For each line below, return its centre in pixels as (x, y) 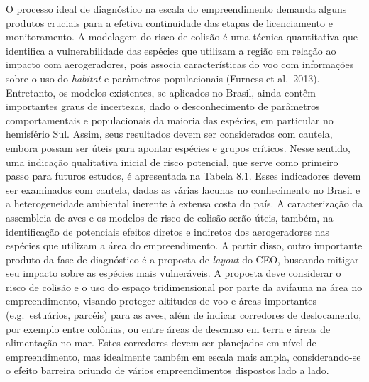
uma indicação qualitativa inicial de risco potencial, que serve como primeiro (172, 162)
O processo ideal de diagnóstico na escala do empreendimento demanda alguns (176, 9)
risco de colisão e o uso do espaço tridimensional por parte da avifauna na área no (184, 286)
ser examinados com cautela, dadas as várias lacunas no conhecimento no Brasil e (183, 189)
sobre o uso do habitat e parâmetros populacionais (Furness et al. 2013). (163, 78)
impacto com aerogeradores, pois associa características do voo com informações (180, 64)
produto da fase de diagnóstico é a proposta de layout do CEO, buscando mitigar (182, 259)
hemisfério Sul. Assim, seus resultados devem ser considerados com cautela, (169, 134)
